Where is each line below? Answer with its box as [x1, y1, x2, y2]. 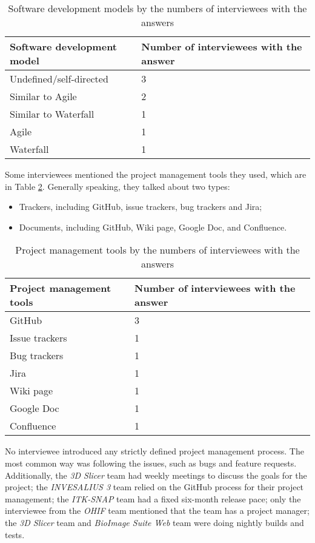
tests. [5, 528, 25, 541]
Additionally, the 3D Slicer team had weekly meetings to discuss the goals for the [5, 468, 307, 481]
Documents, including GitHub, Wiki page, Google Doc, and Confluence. [19, 220, 287, 233]
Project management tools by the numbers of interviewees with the [15, 243, 300, 257]
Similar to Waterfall [10, 107, 94, 121]
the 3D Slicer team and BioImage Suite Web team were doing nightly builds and [5, 516, 304, 528]
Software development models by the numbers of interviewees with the [8, 1, 307, 15]
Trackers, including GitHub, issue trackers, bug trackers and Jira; [19, 200, 262, 213]
